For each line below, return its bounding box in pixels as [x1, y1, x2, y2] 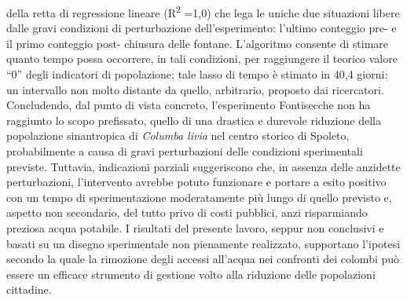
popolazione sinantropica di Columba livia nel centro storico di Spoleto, [6, 127, 350, 144]
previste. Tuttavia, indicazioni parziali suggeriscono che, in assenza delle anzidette [6, 158, 401, 174]
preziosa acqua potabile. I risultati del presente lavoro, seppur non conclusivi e [6, 219, 384, 236]
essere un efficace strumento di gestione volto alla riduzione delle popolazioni [6, 265, 376, 282]
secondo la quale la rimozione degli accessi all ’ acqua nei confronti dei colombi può [6, 251, 400, 267]
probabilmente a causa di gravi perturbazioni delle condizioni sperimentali [6, 143, 363, 159]
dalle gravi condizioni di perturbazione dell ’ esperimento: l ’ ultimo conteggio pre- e [6, 20, 397, 36]
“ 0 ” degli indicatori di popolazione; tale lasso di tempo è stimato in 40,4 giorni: [6, 66, 388, 82]
